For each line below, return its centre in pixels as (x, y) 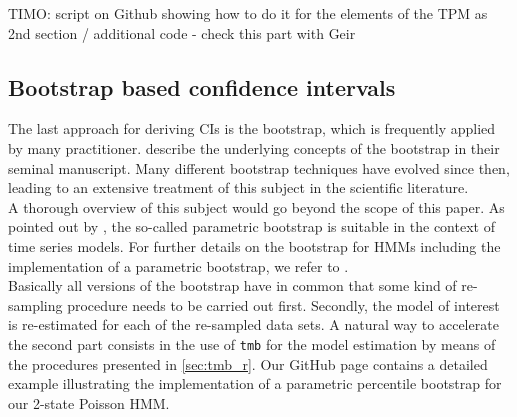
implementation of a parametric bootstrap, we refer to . (178, 265)
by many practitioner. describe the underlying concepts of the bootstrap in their (254, 147)
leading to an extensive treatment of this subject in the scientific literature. (238, 187)
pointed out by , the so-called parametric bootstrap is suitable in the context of (251, 226)
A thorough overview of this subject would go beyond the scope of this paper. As (256, 206)
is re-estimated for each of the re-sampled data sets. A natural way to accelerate (253, 324)
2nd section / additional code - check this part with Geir (182, 32)
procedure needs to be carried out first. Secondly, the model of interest (283, 304)
